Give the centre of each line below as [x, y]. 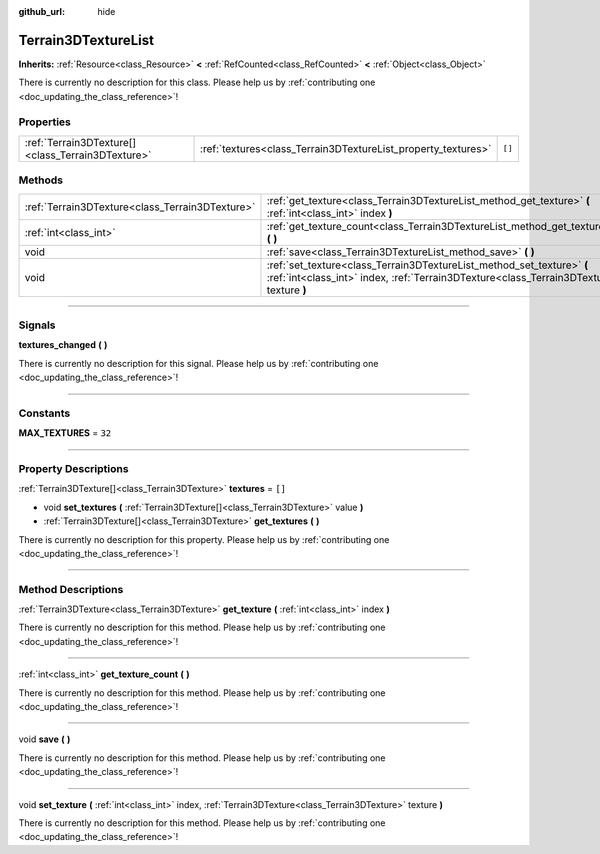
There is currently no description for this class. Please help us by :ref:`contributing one [197, 82]
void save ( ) [44, 739]
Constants [44, 413]
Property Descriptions [73, 469]
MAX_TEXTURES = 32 [65, 433]
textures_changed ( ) [63, 345]
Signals [37, 325]
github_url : [41, 11]
